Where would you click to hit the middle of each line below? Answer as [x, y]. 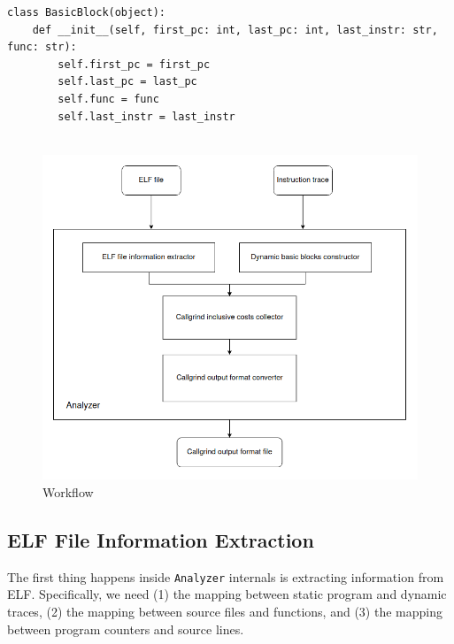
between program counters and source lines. [126, 629]
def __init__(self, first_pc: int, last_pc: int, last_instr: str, [235, 30]
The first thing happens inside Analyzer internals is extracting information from [226, 576]
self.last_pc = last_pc [127, 82]
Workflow [68, 491]
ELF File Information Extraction [161, 539]
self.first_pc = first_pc [134, 64]
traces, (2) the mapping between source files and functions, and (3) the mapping [225, 611]
